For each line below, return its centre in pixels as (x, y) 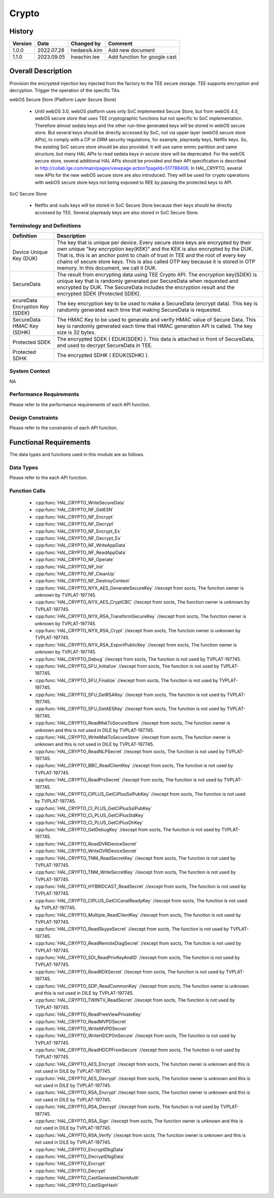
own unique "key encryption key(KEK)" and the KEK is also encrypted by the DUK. (155, 249)
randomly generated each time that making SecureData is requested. (139, 310)
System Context (30, 371)
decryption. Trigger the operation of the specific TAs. (65, 90)
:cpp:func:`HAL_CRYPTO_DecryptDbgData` (80, 1156)
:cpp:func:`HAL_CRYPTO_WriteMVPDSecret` (81, 1028)
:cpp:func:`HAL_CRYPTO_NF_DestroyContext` (82, 581)
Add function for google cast (143, 57)
